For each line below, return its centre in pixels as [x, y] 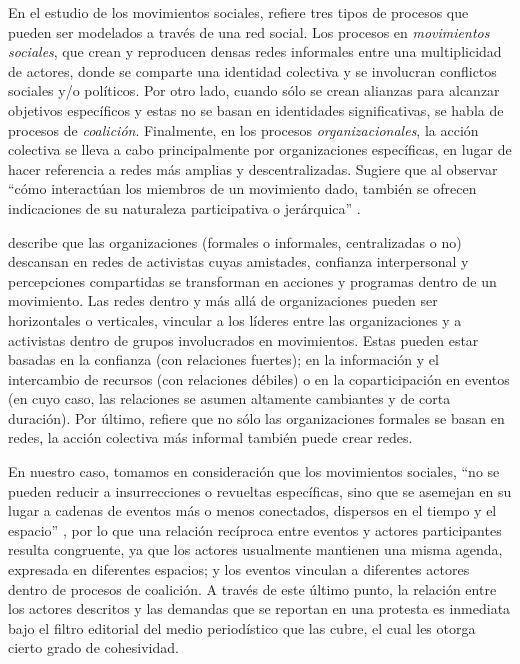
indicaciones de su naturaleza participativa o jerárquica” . [184, 207]
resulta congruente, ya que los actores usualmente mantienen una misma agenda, [255, 549]
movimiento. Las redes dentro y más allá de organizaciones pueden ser [223, 300]
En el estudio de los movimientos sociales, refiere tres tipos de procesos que [238, 12]
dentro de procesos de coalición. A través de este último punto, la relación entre [252, 588]
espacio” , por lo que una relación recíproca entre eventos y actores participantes [255, 529]
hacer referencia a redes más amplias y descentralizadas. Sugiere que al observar [253, 168]
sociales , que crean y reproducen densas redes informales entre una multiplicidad [255, 51]
